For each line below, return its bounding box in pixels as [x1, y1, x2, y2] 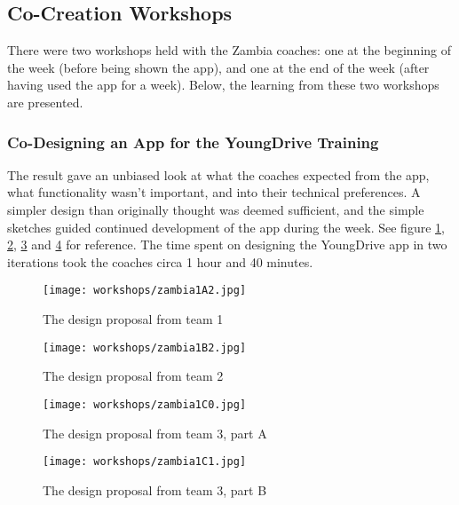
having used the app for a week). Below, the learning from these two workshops [7, 75, 439, 94]
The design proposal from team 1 [43, 310, 224, 328]
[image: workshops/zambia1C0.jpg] [43, 398, 247, 411]
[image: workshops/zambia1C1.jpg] [43, 455, 247, 469]
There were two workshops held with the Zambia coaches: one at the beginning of [7, 41, 452, 59]
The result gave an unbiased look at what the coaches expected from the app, [7, 165, 430, 184]
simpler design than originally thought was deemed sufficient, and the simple [7, 200, 424, 218]
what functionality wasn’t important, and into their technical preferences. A [7, 183, 421, 201]
